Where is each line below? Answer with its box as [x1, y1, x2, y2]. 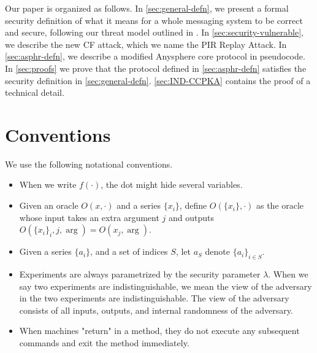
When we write [19, 178, 77, 191]
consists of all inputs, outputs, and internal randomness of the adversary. [19, 303, 293, 316]
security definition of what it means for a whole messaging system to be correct [5, 14, 303, 26]
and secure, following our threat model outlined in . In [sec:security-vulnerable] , [5, 26, 304, 39]
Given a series [19, 245, 72, 258]
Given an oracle [19, 199, 78, 212]
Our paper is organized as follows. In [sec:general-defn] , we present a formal [5, 2, 289, 14]
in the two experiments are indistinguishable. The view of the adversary [19, 292, 289, 305]
